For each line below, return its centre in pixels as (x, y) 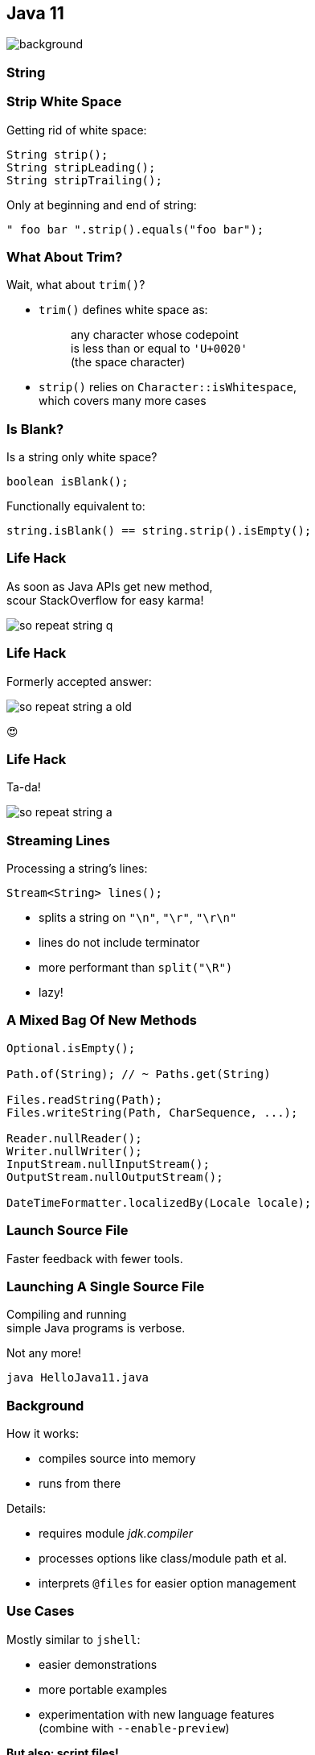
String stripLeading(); (81, 167)
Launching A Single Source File (106, 1286)
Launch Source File (67, 1231)
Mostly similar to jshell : (74, 1639)
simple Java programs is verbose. (96, 1328)
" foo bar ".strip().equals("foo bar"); (135, 229)
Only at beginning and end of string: (102, 204)
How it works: (43, 1434)
